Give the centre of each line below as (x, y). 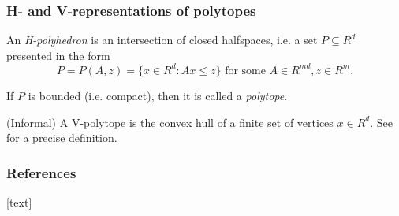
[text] (19, 201)
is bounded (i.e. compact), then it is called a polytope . (158, 95)
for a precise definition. (62, 138)
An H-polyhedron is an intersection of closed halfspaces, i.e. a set (162, 40)
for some (245, 71)
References (41, 172)
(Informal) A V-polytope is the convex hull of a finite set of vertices (170, 122)
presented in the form (58, 55)
